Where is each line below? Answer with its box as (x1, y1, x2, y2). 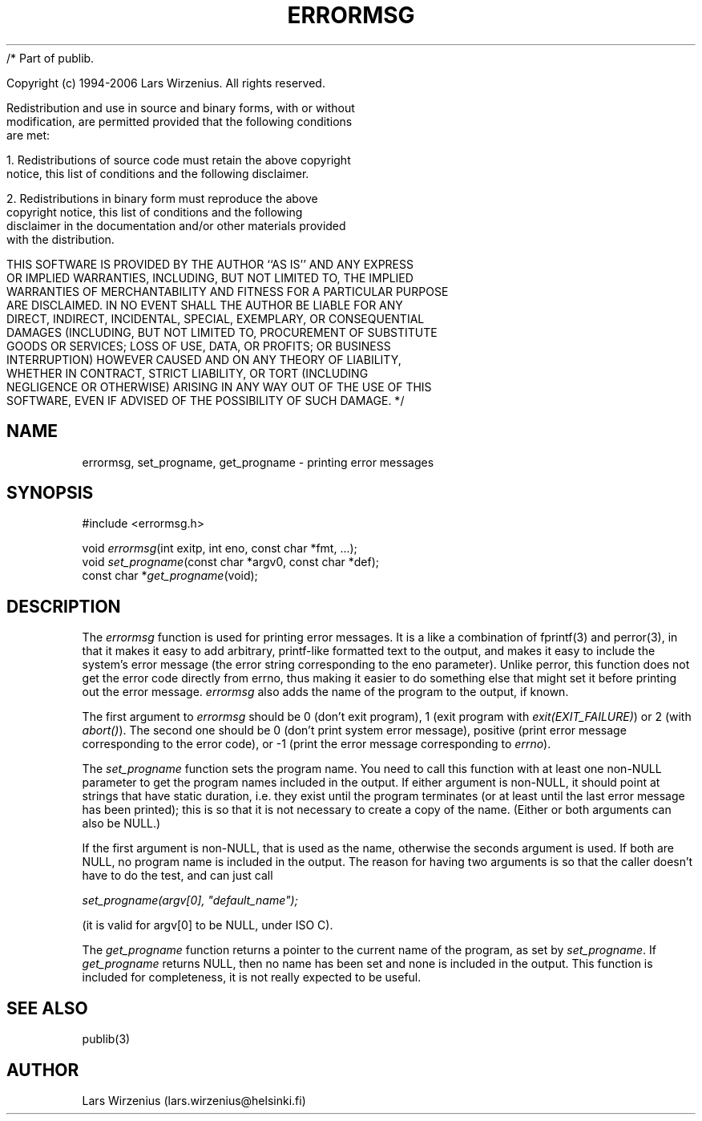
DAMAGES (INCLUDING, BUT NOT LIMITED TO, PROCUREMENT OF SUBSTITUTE (6, 325, 438, 339)
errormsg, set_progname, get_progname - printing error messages (82, 455, 434, 469)
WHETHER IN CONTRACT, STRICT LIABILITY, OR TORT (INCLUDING (6, 366, 369, 380)
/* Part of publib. (6, 51, 95, 65)
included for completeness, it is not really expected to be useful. (82, 970, 422, 985)
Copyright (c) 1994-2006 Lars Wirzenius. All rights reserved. (6, 75, 325, 90)
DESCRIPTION (6, 596, 121, 617)
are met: (6, 127, 50, 142)
